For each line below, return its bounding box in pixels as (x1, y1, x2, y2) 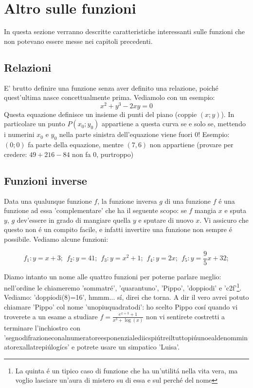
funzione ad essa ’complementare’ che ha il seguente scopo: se (4, 205, 187, 215)
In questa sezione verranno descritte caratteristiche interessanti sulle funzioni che (4, 26, 245, 37)
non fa (72, 149, 91, 159)
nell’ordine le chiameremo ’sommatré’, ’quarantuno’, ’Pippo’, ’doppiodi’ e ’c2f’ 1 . (4, 281, 242, 292)
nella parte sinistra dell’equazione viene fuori (59, 129, 193, 139)
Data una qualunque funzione (4, 195, 92, 206)
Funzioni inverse (4, 173, 87, 188)
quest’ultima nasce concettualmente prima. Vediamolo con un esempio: (4, 92, 215, 102)
